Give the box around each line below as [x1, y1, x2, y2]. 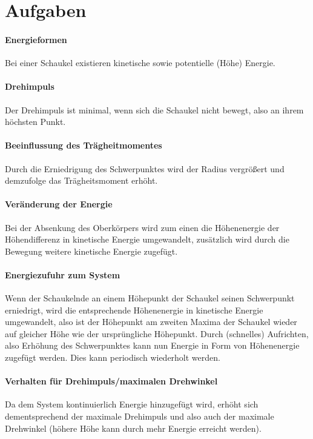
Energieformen [5, 33, 67, 45]
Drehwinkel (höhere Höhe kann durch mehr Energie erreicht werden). [5, 421, 262, 434]
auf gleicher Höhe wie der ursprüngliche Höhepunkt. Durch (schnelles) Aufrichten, [5, 327, 309, 340]
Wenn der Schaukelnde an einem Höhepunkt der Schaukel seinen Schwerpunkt [5, 292, 295, 304]
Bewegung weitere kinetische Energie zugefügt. [5, 244, 178, 257]
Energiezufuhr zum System [5, 268, 120, 281]
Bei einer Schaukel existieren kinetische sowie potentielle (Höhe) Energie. [5, 56, 275, 69]
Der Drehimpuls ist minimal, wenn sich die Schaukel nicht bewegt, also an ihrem [5, 103, 304, 116]
